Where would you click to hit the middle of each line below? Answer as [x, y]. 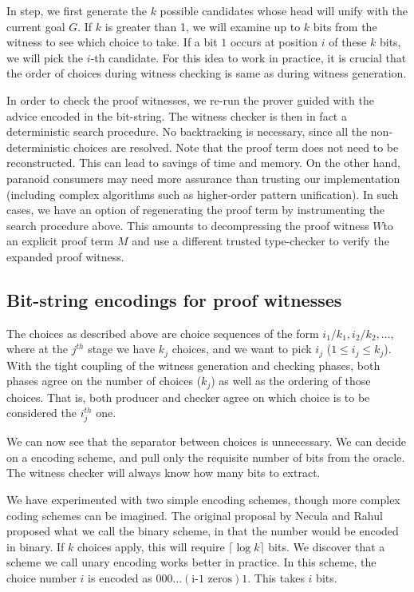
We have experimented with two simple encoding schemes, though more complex [203, 499]
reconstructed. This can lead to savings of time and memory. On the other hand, [203, 163]
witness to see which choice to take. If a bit [112, 42]
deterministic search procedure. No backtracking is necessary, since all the [187, 131]
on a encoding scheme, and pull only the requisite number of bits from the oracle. [206, 457]
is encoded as [120, 577]
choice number [41, 577]
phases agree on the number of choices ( [104, 381]
